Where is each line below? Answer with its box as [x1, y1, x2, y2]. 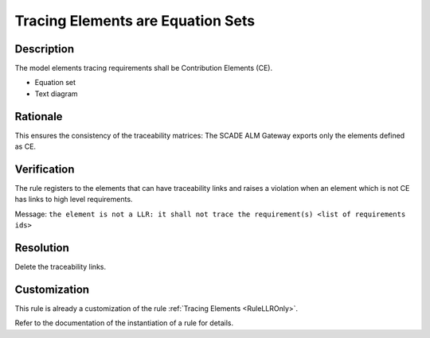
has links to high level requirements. [14, 195, 133, 204]
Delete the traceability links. [14, 262, 107, 272]
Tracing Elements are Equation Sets [14, 12, 255, 29]
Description [14, 42, 75, 56]
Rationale [14, 110, 63, 123]
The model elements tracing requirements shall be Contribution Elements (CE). [14, 64, 273, 73]
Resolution [14, 241, 69, 254]
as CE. [14, 142, 36, 151]
